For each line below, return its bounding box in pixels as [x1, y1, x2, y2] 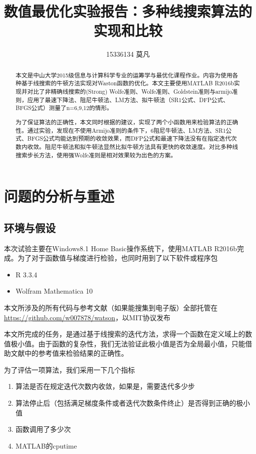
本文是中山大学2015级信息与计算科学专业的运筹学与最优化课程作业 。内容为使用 [15, 71, 232, 79]
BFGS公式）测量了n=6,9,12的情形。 [15, 104, 113, 112]
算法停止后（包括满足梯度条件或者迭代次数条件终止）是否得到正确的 [15, 398, 236, 408]
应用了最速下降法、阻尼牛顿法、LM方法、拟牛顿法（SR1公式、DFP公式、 [27, 95, 229, 104]
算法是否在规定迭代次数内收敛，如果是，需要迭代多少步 [15, 381, 195, 391]
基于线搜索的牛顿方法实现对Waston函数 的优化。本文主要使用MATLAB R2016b [21, 79, 234, 87]
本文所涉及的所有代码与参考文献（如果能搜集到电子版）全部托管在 [4, 302, 218, 312]
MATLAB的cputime [15, 440, 77, 451]
